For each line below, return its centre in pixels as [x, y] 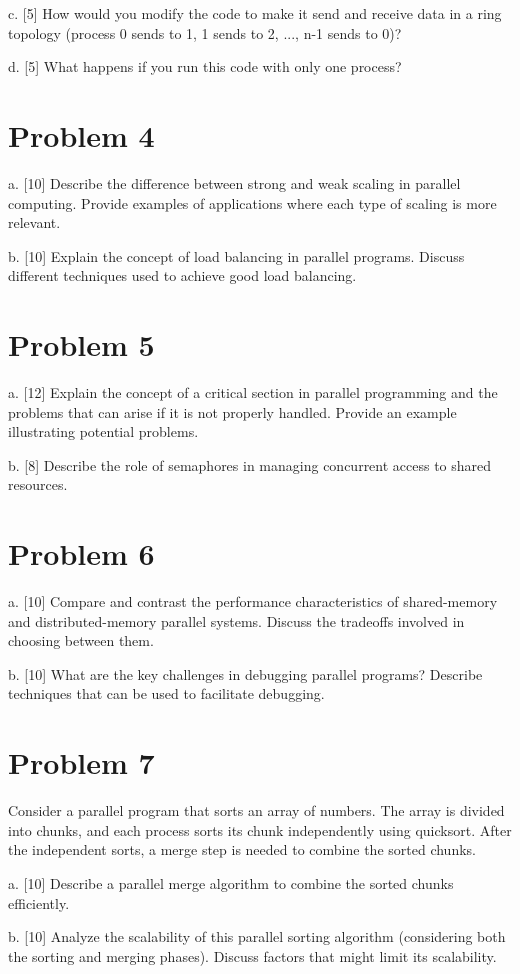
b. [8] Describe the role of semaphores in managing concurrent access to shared [250, 464]
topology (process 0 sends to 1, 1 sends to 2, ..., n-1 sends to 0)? [205, 32]
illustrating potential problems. [103, 431]
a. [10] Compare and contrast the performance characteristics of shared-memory [253, 601]
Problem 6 [81, 553]
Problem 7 [81, 762]
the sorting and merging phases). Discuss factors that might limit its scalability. [252, 955]
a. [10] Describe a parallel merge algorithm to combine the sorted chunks [231, 882]
